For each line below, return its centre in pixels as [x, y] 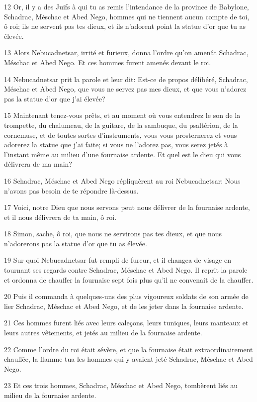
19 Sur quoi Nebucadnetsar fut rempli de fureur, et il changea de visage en [118, 260]
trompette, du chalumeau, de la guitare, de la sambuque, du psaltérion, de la [121, 125]
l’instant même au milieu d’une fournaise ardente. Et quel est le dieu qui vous [123, 154]
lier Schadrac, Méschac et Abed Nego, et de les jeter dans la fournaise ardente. [124, 306]
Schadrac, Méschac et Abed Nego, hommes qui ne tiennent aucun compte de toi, [127, 16]
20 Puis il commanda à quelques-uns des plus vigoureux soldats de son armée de [126, 296]
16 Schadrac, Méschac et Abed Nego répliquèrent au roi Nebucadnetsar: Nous [122, 180]
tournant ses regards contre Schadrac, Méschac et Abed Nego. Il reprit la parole [126, 270]
